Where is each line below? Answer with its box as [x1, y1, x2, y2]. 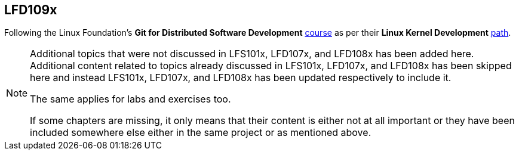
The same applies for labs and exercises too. [30, 93, 231, 106]
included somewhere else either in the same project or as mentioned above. [30, 126, 371, 139]
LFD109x [4, 2, 57, 17]
